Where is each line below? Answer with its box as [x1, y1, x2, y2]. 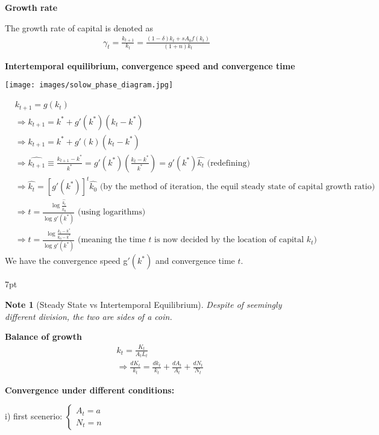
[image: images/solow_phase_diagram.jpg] [5, 81, 174, 90]
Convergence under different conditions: [5, 383, 175, 396]
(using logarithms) [77, 208, 146, 217]
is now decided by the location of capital [154, 236, 304, 245]
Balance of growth [5, 330, 82, 343]
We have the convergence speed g [5, 254, 128, 267]
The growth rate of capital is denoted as [5, 21, 153, 34]
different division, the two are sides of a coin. [5, 310, 172, 322]
